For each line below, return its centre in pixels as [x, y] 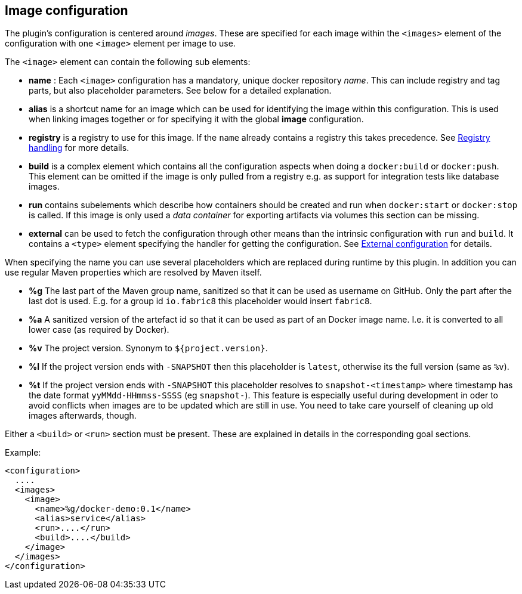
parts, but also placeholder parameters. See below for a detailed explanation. [180, 91]
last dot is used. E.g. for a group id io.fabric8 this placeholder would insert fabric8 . [200, 301]
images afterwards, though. [83, 416]
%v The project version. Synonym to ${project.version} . [148, 348]
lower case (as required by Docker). [99, 330]
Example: [23, 453]
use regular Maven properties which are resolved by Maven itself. [133, 273]
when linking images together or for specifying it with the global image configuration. [196, 119]
